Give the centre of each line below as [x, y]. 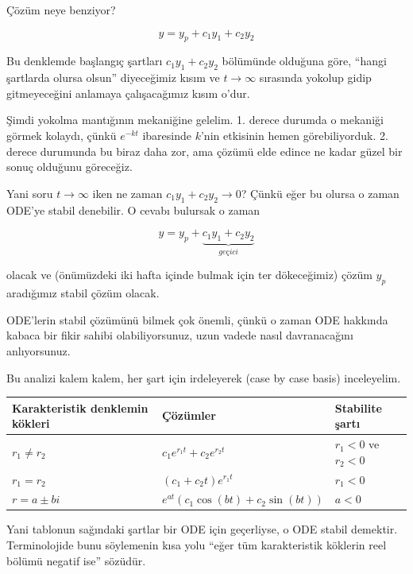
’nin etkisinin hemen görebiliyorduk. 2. [294, 135]
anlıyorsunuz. [39, 350]
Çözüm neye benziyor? [61, 10]
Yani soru [30, 193]
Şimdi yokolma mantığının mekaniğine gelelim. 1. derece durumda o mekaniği [195, 120]
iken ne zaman [127, 193]
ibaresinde [167, 135]
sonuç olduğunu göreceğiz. [69, 167]
